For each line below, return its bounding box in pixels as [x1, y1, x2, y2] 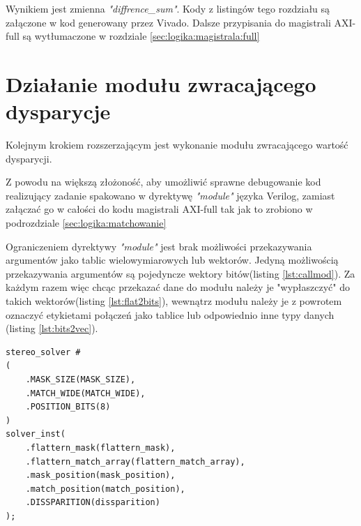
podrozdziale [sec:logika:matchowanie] [6, 216, 167, 230]
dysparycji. [6, 151, 52, 165]
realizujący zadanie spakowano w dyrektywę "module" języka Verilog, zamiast [6, 188, 335, 202]
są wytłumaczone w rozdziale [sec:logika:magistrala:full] [22, 29, 260, 43]
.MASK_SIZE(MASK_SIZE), [25, 375, 136, 384]
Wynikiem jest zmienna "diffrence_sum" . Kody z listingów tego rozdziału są [6, 1, 330, 15]
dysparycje [6, 97, 111, 126]
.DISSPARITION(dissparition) [25, 497, 160, 508]
